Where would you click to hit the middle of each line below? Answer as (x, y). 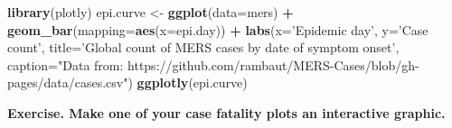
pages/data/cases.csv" (68, 82)
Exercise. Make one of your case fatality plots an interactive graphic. (226, 112)
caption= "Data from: (66, 64)
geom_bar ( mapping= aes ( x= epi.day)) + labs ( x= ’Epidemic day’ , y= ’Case (218, 29)
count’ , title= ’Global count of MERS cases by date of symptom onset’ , (203, 47)
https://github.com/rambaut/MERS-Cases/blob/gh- (273, 64)
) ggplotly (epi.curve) (188, 82)
